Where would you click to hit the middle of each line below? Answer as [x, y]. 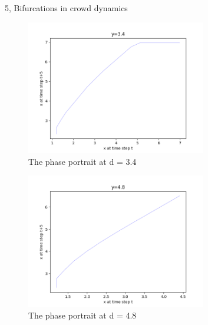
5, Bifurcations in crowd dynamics [66, 8]
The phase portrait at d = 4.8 [82, 315]
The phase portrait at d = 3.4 [82, 161]
